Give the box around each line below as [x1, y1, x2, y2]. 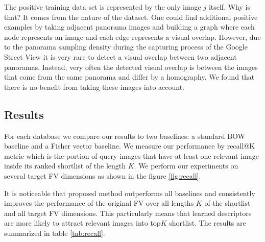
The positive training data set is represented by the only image [4, 2, 201, 12]
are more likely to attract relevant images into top [4, 217, 161, 228]
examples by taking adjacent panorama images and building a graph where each [4, 21, 255, 32]
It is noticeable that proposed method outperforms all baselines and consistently [4, 187, 255, 198]
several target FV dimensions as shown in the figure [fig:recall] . [4, 170, 201, 181]
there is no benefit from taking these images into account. [4, 81, 185, 92]
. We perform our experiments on [134, 160, 238, 171]
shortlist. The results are [169, 217, 246, 228]
